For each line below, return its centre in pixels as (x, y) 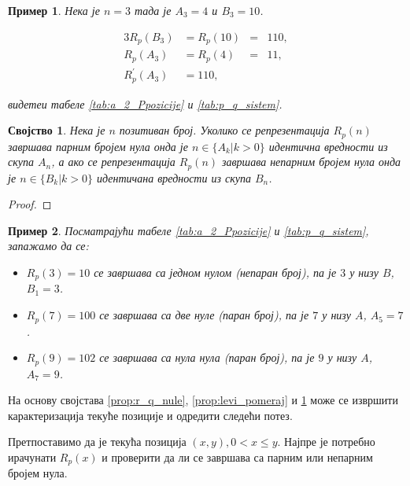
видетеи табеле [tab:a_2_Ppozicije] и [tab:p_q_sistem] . (145, 103)
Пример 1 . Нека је (54, 10)
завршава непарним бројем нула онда (312, 162)
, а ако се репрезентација (113, 162)
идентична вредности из (328, 146)
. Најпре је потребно (326, 442)
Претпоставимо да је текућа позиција (97, 442)
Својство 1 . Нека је (57, 130)
